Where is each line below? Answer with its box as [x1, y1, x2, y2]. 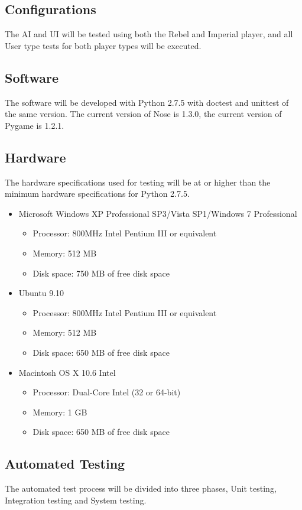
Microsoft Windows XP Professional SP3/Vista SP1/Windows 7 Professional [18, 207, 297, 219]
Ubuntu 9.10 [18, 287, 64, 299]
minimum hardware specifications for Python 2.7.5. [5, 187, 190, 200]
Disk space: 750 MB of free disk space [33, 267, 170, 279]
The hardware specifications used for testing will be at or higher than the [5, 176, 271, 188]
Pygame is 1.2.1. [5, 119, 64, 131]
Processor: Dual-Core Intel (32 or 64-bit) [33, 386, 181, 398]
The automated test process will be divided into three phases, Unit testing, [5, 482, 277, 495]
